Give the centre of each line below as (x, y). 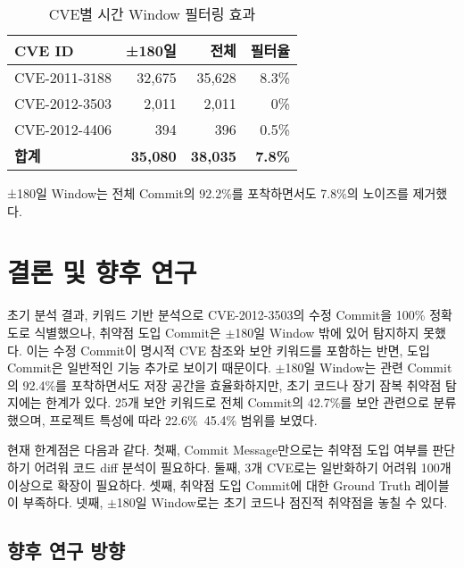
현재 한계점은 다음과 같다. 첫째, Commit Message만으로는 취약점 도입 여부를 (218, 450)
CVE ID (44, 50)
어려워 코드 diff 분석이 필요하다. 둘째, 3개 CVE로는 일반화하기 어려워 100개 (243, 468)
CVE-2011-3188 (63, 77)
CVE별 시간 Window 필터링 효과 (152, 14)
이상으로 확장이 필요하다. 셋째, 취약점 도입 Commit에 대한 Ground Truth (209, 484)
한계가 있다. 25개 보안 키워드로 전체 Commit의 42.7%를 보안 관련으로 (237, 402)
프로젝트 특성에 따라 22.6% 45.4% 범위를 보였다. (183, 419)
